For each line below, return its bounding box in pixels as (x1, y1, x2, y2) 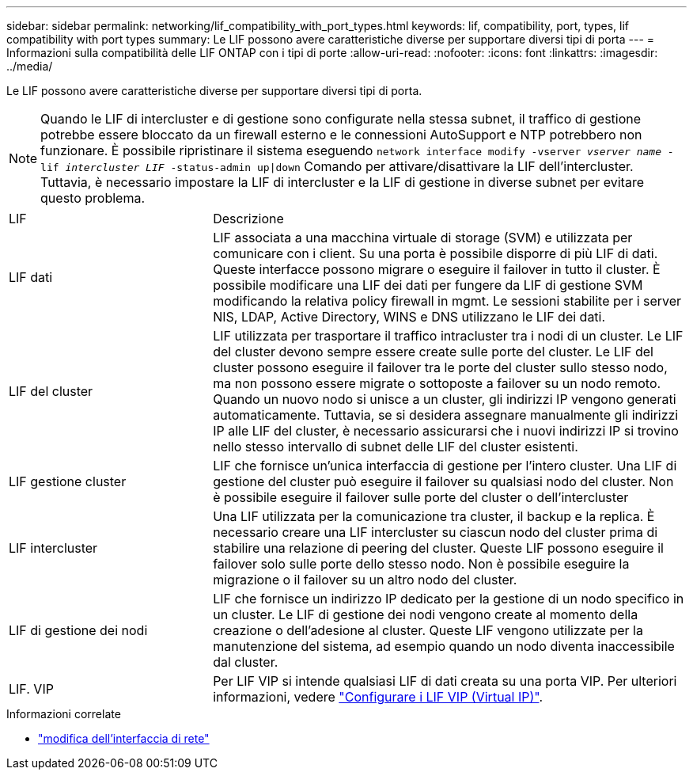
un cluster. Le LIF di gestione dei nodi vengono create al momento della (213, 607, 638, 622)
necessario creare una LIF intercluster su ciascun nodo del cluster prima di (213, 524, 658, 540)
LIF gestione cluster (9, 474, 127, 489)
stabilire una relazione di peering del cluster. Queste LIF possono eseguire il (213, 540, 664, 556)
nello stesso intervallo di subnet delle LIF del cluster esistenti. (213, 439, 578, 455)
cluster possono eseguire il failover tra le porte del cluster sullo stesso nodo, (213, 359, 668, 375)
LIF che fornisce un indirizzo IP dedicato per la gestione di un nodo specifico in (213, 591, 684, 607)
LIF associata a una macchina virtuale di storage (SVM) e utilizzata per (213, 230, 633, 245)
